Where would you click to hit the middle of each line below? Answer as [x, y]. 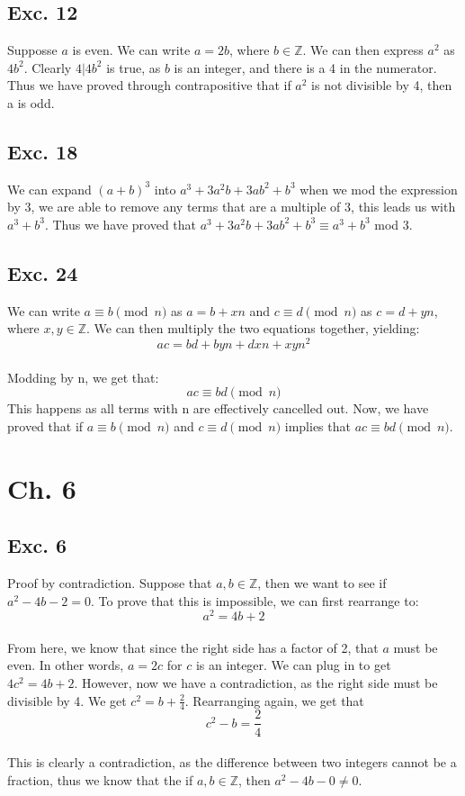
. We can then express [363, 50]
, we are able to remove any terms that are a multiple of [186, 207]
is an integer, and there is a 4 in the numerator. [305, 67]
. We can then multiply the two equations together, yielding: [253, 328]
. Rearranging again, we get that [274, 700]
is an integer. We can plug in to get [293, 665]
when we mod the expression [379, 189]
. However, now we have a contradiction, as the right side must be [256, 683]
